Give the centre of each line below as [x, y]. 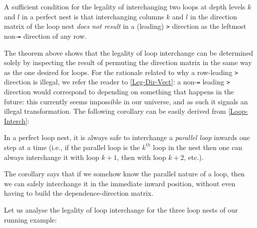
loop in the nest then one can [198, 147]
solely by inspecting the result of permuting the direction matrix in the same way [128, 62]
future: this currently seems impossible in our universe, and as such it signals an [126, 101]
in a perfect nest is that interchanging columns [93, 16]
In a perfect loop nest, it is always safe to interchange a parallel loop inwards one [127, 137]
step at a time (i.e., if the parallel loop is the [72, 147]
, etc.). [194, 157]
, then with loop [141, 157]
